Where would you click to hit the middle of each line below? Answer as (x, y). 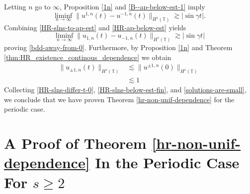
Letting (15, 6)
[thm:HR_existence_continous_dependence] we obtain (88, 57)
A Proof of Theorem (75, 143)
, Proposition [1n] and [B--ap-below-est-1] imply (132, 6)
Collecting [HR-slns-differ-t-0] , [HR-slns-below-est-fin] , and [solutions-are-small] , (125, 90)
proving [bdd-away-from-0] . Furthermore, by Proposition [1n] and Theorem (118, 47)
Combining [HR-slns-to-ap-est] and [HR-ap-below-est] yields (95, 27)
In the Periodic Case (167, 162)
